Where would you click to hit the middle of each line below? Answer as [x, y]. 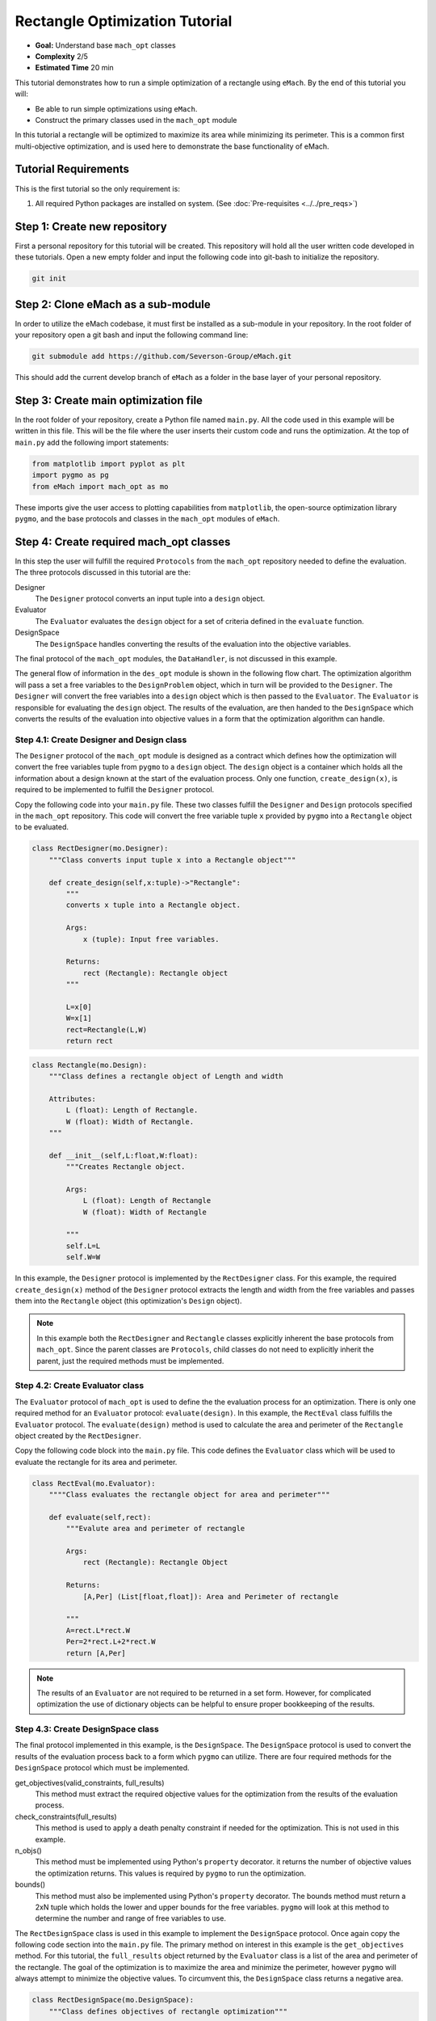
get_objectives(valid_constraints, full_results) [90, 1783]
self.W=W [83, 1257]
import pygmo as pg [70, 475]
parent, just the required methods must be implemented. [130, 1361]
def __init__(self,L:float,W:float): [124, 1155]
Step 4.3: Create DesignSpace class [87, 1729]
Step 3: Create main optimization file [109, 400]
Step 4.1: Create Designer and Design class [101, 740]
